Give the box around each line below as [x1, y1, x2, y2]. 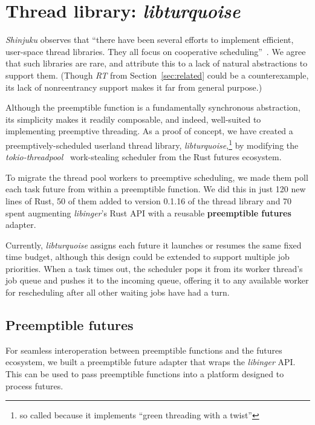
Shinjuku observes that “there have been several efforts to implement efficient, [5, 33, 294, 46]
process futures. [5, 379, 63, 392]
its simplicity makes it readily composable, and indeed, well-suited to [5, 112, 261, 125]
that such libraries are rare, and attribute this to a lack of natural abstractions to [5, 57, 308, 70]
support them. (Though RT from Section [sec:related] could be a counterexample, [5, 68, 309, 81]
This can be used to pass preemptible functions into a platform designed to [5, 368, 284, 380]
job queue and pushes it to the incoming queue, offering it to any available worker [5, 274, 309, 287]
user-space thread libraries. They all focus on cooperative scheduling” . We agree [5, 45, 306, 57]
